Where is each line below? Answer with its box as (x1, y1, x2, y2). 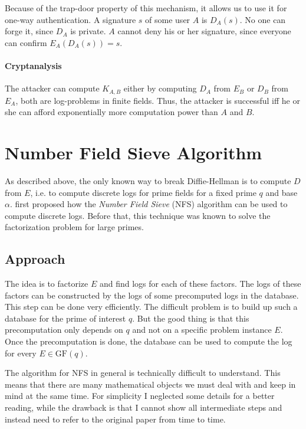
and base (265, 186, 298, 198)
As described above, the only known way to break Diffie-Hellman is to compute (5, 174, 291, 186)
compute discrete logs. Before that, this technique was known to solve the (5, 209, 271, 221)
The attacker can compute (5, 82, 100, 94)
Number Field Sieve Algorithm (5, 140, 262, 164)
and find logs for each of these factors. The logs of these (99, 277, 301, 290)
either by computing (123, 82, 197, 94)
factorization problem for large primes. (5, 221, 144, 233)
